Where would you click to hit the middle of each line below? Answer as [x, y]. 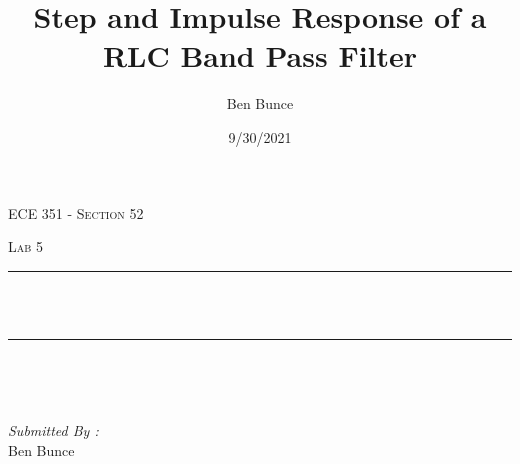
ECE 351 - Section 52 [76, 212]
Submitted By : [53, 430]
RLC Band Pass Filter [260, 55]
